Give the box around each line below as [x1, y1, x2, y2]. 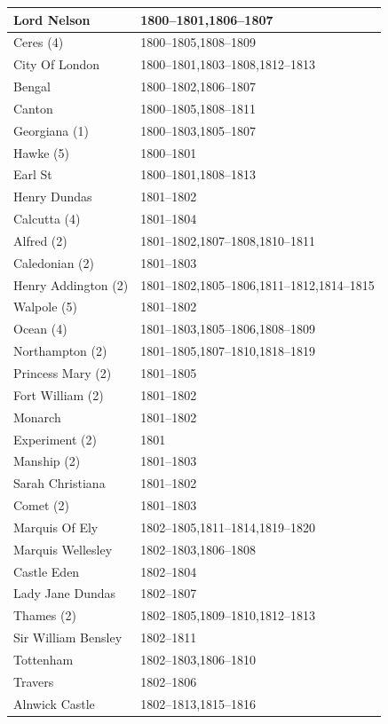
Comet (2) [13, 496, 69, 515]
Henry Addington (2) [13, 275, 129, 294]
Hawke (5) [13, 143, 69, 161]
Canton [13, 98, 53, 117]
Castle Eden [13, 562, 80, 580]
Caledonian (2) [13, 253, 95, 271]
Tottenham [13, 649, 74, 668]
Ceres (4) [13, 33, 64, 51]
